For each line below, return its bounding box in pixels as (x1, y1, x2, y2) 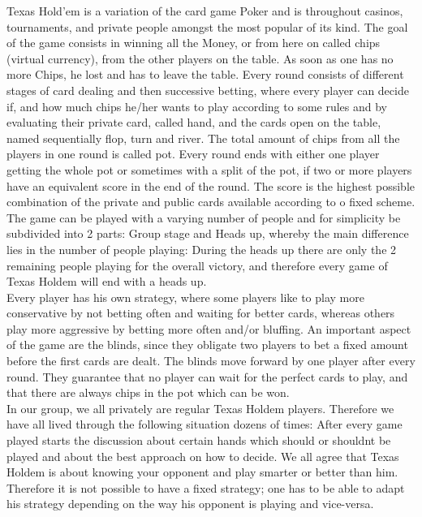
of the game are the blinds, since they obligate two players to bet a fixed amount (6, 336, 408, 353)
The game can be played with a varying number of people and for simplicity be (6, 209, 401, 226)
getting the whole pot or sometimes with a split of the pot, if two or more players (6, 161, 412, 178)
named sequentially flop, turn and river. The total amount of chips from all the (6, 129, 400, 146)
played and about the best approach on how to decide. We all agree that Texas (6, 447, 399, 464)
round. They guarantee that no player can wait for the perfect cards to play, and (6, 368, 408, 385)
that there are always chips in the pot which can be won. (6, 384, 290, 401)
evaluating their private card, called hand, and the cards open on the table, (6, 114, 381, 131)
